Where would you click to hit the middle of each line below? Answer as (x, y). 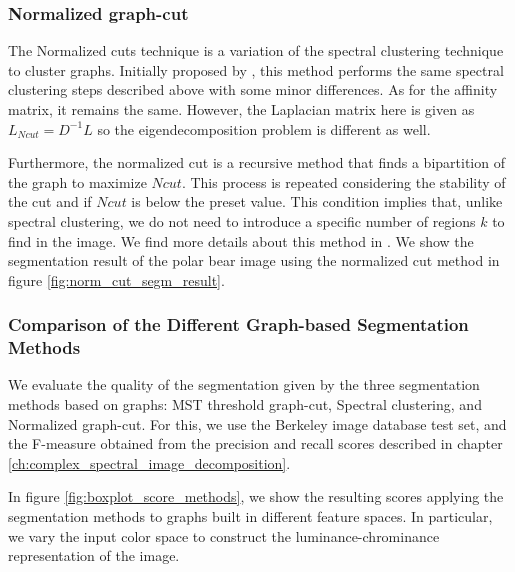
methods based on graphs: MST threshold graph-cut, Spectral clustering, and (245, 404)
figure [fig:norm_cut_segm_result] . (116, 279)
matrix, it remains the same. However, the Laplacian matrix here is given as (241, 109)
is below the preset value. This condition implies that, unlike (317, 201)
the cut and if (50, 201)
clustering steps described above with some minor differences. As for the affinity (253, 89)
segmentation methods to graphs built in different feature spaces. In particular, (250, 516)
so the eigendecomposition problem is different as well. (264, 128)
